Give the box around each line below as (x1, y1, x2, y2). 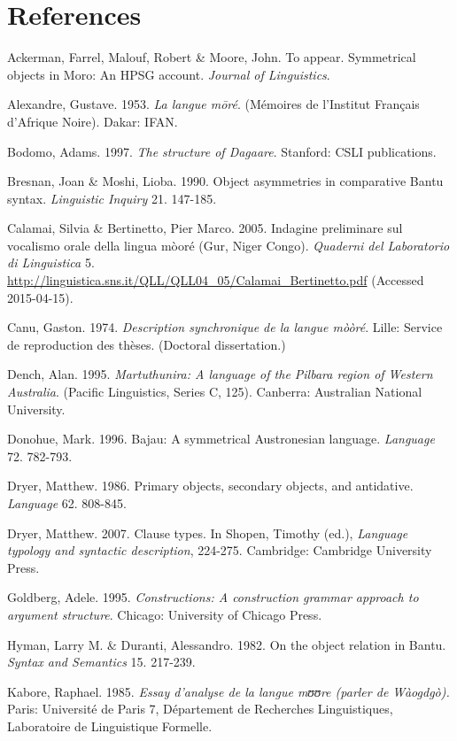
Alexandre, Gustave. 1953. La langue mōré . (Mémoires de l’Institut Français (7, 95, 420, 113)
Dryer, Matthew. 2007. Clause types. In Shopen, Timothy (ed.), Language (7, 523, 408, 542)
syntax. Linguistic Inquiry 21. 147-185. (7, 189, 217, 207)
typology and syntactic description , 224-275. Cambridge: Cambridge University (7, 541, 432, 560)
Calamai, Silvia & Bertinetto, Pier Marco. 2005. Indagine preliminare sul (7, 219, 403, 237)
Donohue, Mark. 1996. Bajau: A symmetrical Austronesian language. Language (7, 429, 435, 448)
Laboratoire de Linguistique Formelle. (7, 716, 213, 735)
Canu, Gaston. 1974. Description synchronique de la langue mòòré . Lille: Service (7, 318, 443, 336)
